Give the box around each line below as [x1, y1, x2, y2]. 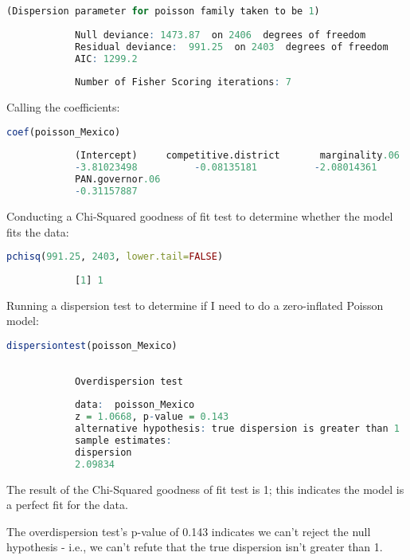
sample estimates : [74, 434, 172, 446]
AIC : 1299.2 [74, 53, 138, 65]
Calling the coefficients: [6, 99, 120, 116]
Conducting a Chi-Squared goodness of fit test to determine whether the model [6, 207, 393, 224]
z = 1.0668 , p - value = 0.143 [74, 411, 229, 423]
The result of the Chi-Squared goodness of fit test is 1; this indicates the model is [6, 480, 404, 497]
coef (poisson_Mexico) [6, 126, 121, 138]
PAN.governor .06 [74, 174, 161, 186]
